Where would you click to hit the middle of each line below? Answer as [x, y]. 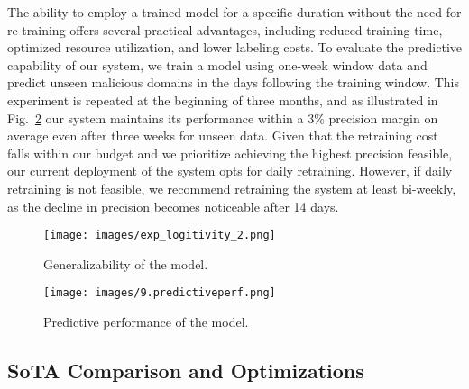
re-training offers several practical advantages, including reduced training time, [225, 29]
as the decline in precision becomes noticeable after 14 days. [173, 206]
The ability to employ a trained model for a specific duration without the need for [234, 12]
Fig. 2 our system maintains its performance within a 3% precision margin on [223, 118]
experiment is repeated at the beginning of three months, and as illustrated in [223, 100]
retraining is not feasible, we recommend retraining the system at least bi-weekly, [232, 188]
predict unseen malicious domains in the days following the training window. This [233, 82]
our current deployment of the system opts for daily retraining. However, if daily [230, 171]
